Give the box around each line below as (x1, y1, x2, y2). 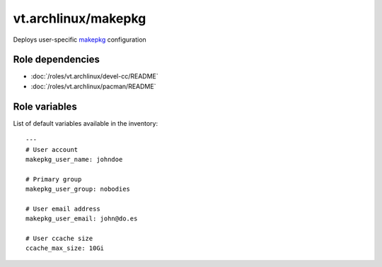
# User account (25, 146, 79, 153)
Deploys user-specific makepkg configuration (13, 35, 146, 44)
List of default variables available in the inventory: (13, 119, 158, 127)
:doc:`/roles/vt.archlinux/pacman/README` (30, 82, 156, 90)
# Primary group (25, 175, 82, 183)
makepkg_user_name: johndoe (25, 155, 123, 163)
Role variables (13, 100, 77, 112)
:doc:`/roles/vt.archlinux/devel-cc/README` (30, 72, 158, 81)
